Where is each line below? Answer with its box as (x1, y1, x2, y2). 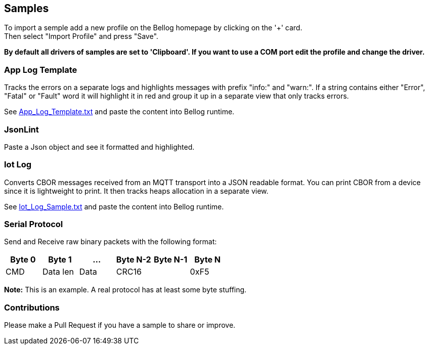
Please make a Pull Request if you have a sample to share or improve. (4, 321, 236, 330)
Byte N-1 (154, 254, 188, 265)
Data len (42, 267, 74, 277)
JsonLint (4, 124, 39, 135)
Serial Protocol (4, 219, 63, 230)
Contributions (4, 302, 60, 313)
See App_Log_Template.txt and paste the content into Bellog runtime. (4, 107, 235, 116)
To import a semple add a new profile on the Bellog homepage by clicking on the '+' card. (4, 23, 303, 32)
